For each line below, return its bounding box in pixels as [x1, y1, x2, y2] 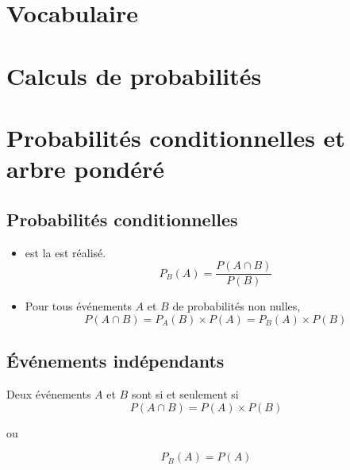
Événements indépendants [6, 349, 225, 373]
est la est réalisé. [25, 244, 106, 260]
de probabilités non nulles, [172, 298, 301, 314]
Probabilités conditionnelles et [6, 121, 345, 153]
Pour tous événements [25, 298, 132, 314]
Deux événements [6, 385, 91, 402]
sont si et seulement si [131, 385, 239, 402]
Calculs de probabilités [6, 59, 262, 91]
